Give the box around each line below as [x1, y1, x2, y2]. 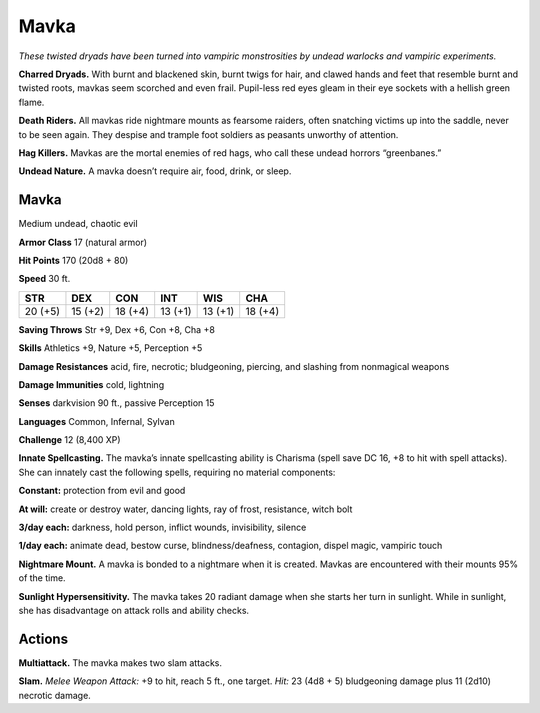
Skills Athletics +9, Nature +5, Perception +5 [18, 342, 203, 354]
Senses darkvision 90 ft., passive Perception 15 [18, 397, 215, 409]
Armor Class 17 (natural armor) [18, 236, 148, 248]
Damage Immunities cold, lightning [18, 378, 165, 390]
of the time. [18, 572, 66, 584]
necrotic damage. [18, 689, 92, 701]
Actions [18, 630, 69, 647]
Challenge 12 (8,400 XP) [18, 434, 121, 446]
